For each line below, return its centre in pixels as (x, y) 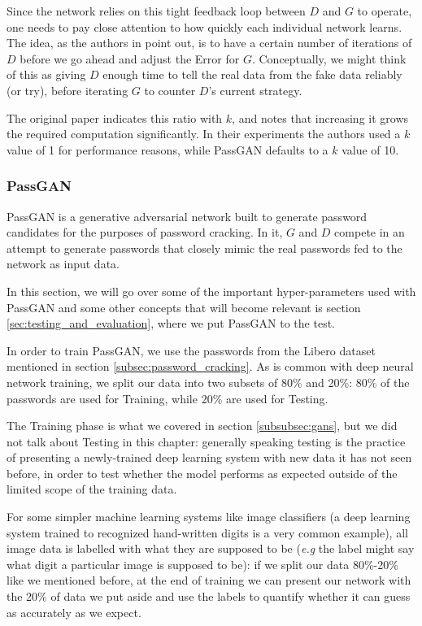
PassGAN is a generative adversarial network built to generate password (187, 216)
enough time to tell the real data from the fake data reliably (252, 74)
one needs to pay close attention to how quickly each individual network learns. (204, 26)
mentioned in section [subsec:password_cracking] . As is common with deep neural (210, 366)
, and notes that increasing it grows (320, 117)
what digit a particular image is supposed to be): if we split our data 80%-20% (202, 564)
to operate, (385, 11)
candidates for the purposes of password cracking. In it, (145, 232)
